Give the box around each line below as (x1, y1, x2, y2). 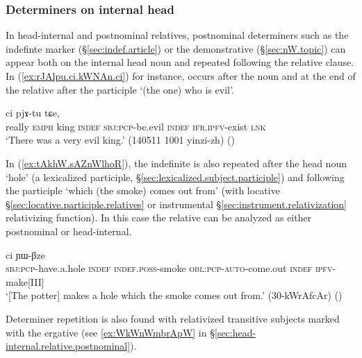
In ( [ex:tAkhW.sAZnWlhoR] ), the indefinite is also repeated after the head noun (6, 155, 347, 170)
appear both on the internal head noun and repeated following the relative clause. (6, 55, 354, 69)
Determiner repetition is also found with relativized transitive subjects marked (6, 311, 340, 325)
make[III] (6, 274, 44, 289)
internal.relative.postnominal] (6, 339, 131, 353)
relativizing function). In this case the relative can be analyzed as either (6, 210, 312, 225)
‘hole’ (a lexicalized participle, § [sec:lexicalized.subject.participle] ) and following (6, 169, 345, 184)
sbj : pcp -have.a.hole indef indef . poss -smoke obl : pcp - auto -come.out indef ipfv (6, 261, 333, 275)
